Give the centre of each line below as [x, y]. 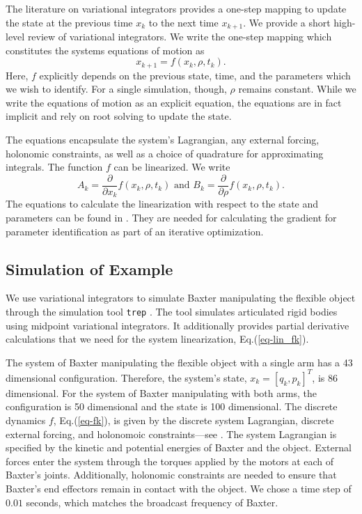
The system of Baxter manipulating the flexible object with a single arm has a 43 [179, 362]
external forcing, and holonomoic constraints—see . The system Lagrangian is [171, 434]
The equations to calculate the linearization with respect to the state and [162, 204]
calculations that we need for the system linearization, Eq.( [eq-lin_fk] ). [157, 339]
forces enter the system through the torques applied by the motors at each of [170, 461]
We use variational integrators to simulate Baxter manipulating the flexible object [181, 298]
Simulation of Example [89, 268]
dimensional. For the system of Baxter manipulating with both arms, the [161, 392]
